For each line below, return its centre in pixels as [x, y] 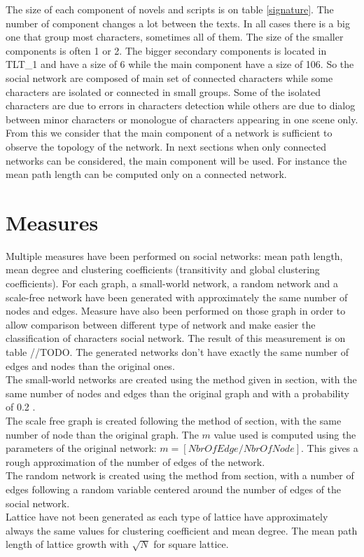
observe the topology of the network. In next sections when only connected [166, 146]
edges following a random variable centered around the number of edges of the [174, 489]
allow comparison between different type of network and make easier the [161, 324]
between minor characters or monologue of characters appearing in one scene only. [182, 119]
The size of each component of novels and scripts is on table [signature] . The [170, 9]
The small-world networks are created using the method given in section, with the [181, 379]
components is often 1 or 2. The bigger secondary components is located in [166, 50]
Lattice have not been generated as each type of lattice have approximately [167, 517]
